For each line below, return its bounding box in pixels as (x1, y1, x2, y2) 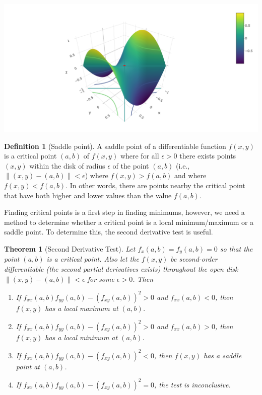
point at (16, 361, 40, 371)
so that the (220, 243, 253, 254)
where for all (120, 150, 159, 161)
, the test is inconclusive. (154, 379, 231, 389)
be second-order (170, 254, 218, 264)
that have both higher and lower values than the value (4, 190, 172, 200)
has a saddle (203, 350, 242, 360)
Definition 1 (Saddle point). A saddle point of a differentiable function (4, 140, 226, 151)
